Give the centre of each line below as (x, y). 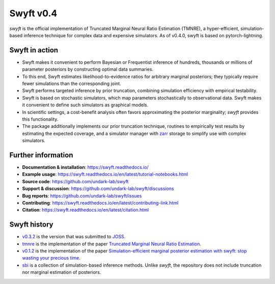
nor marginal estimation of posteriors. (62, 272)
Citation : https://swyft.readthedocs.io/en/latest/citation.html (86, 210)
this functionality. (40, 119)
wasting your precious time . (51, 258)
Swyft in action (34, 50)
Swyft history (31, 225)
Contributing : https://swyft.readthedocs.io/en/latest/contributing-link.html (100, 203)
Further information (41, 155)
